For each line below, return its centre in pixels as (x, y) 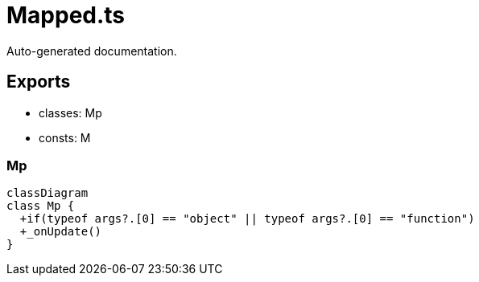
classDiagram (47, 193)
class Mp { (41, 206)
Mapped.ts (66, 15)
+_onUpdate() (61, 232)
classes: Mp (70, 112)
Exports (39, 82)
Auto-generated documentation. (92, 51)
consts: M (65, 137)
